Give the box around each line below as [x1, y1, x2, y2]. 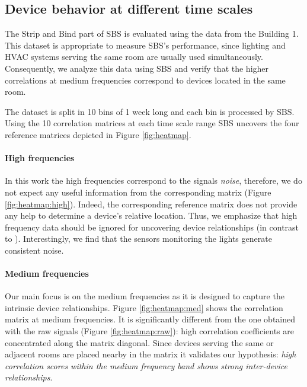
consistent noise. [5, 244, 64, 256]
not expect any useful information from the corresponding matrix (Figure [5, 185, 271, 198]
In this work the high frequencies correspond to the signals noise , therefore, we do [5, 174, 302, 187]
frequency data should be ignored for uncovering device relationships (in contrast [5, 220, 299, 233]
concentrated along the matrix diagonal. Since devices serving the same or [5, 336, 274, 348]
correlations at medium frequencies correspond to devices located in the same [5, 73, 286, 86]
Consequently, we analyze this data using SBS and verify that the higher [5, 62, 269, 74]
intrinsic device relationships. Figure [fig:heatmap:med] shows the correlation [5, 301, 283, 314]
